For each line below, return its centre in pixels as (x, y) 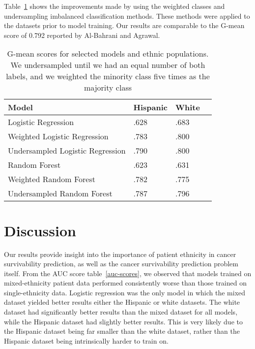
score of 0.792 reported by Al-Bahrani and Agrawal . (82, 35)
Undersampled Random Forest (60, 193)
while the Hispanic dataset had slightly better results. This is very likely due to (123, 321)
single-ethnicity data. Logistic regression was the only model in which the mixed (125, 292)
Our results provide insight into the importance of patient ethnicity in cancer (120, 254)
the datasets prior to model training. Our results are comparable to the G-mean (124, 25)
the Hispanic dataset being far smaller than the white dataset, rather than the (122, 331)
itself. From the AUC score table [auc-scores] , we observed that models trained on (128, 273)
